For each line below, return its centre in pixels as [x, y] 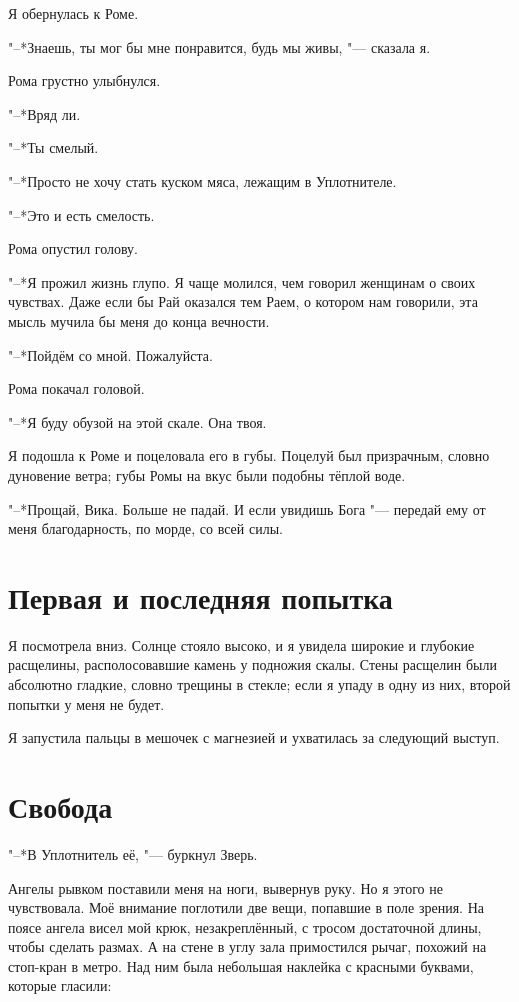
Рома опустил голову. [73, 248]
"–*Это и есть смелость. [81, 214]
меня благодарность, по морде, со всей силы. [145, 528]
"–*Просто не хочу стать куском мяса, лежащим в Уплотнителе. [202, 180]
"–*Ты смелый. [53, 147]
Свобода [60, 805]
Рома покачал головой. [76, 388]
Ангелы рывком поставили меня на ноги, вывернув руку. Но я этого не [225, 887]
